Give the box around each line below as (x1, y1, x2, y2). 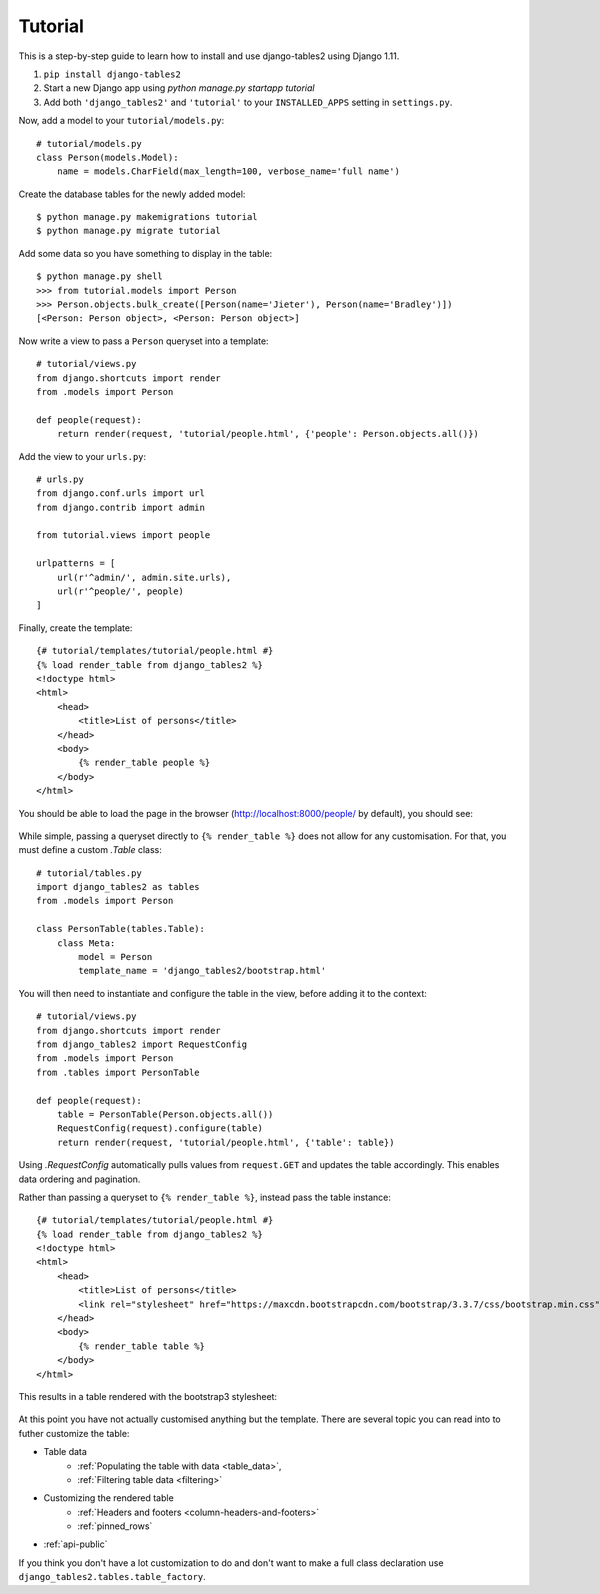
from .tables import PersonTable (36, 1066, 200, 1078)
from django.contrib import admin (36, 501, 205, 513)
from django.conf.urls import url (36, 488, 205, 499)
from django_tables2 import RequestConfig (36, 1038, 248, 1050)
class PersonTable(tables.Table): (36, 923, 205, 935)
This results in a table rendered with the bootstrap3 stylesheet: (18, 1390, 278, 1402)
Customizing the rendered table (43, 1492, 174, 1504)
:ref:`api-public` (43, 1538, 108, 1550)
